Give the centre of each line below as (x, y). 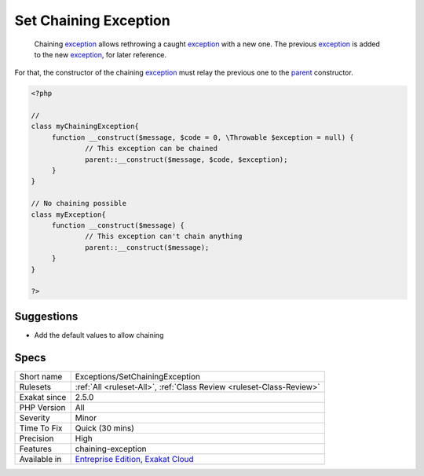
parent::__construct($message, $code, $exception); (186, 159)
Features (36, 449)
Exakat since (43, 397)
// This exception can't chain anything (164, 236)
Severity (35, 418)
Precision (37, 438)
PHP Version (42, 407)
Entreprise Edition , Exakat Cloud (134, 459)
